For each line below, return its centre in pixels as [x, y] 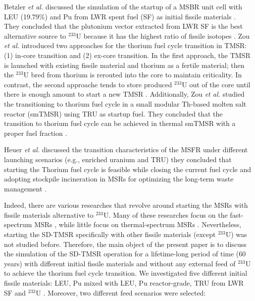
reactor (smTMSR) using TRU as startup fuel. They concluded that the [113, 113]
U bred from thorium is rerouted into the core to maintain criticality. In [133, 75]
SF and [15, 292]
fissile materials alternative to [49, 214]
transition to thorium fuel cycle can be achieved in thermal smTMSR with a [120, 123]
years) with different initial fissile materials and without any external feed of [120, 263]
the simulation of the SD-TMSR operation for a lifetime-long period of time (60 [125, 254]
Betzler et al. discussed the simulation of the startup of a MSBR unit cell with [123, 6]
